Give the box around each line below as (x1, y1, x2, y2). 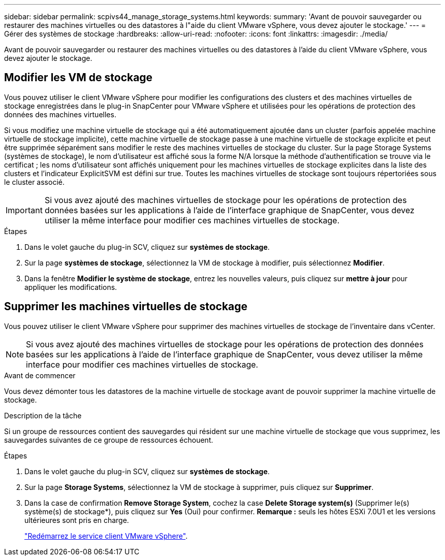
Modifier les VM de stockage (4, 71, 153, 84)
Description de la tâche (4, 411, 82, 420)
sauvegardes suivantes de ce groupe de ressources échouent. (4, 435, 213, 444)
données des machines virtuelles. (4, 110, 116, 119)
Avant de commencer (4, 371, 76, 380)
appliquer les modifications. (24, 282, 117, 291)
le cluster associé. (4, 177, 65, 186)
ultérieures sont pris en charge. (24, 515, 129, 524)
